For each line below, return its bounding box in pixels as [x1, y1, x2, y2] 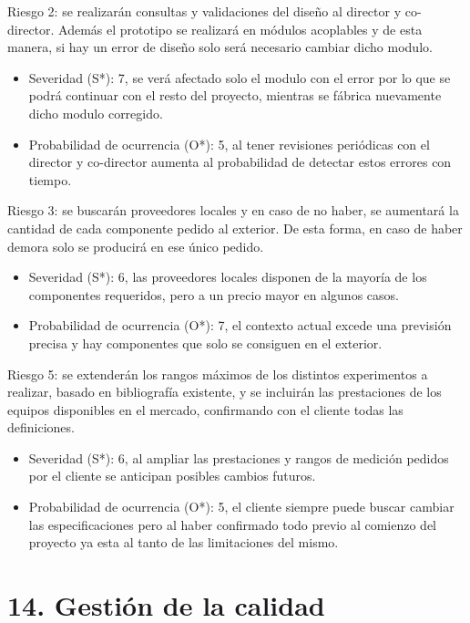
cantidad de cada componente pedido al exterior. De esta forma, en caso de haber [7, 218, 463, 237]
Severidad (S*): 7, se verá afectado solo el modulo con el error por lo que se [28, 67, 451, 87]
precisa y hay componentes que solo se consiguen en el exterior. [28, 333, 383, 352]
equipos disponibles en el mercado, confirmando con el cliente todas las [7, 400, 404, 419]
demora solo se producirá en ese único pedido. [7, 236, 264, 255]
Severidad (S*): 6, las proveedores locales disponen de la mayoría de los [28, 267, 427, 286]
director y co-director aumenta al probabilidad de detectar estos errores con [28, 152, 452, 171]
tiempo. [28, 170, 72, 189]
